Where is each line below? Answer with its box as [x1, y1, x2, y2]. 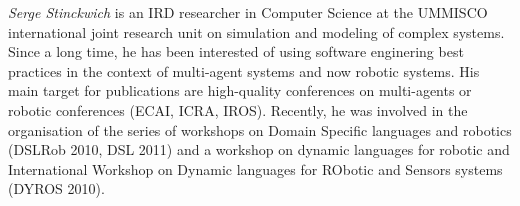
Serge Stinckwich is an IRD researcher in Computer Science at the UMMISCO [8, 2, 488, 22]
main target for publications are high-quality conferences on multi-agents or [8, 80, 472, 101]
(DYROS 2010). [8, 178, 105, 199]
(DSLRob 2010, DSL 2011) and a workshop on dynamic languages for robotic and [8, 139, 510, 160]
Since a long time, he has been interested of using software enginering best [8, 41, 464, 62]
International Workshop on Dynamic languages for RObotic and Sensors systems [8, 158, 503, 179]
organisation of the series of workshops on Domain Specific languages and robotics [8, 119, 512, 140]
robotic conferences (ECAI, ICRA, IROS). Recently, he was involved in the [8, 99, 468, 120]
